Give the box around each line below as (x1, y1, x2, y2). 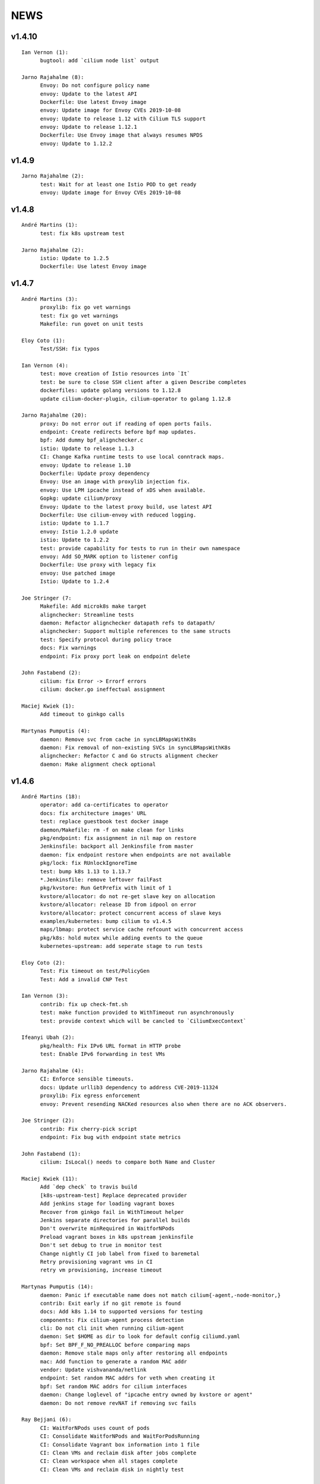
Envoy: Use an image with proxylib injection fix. (40, 478, 191, 485)
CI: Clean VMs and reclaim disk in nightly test (40, 1466, 184, 1473)
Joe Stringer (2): (21, 1117, 75, 1124)
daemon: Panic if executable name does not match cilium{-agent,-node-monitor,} (40, 1292, 281, 1298)
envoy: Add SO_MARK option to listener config (40, 553, 178, 560)
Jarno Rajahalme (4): (21, 1067, 84, 1074)
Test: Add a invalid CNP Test (40, 976, 128, 982)
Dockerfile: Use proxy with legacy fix (40, 562, 156, 568)
